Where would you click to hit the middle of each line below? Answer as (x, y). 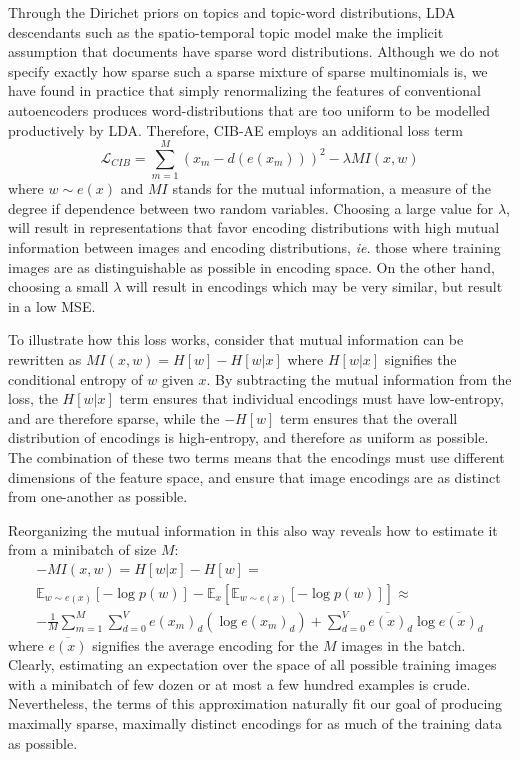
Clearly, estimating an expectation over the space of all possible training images (252, 664)
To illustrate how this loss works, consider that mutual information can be (236, 339)
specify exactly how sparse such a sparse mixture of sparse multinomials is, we (248, 70)
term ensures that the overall (369, 417)
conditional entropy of (75, 378)
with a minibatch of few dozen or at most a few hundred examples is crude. (239, 683)
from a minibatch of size (82, 549)
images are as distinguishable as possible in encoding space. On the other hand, (251, 266)
